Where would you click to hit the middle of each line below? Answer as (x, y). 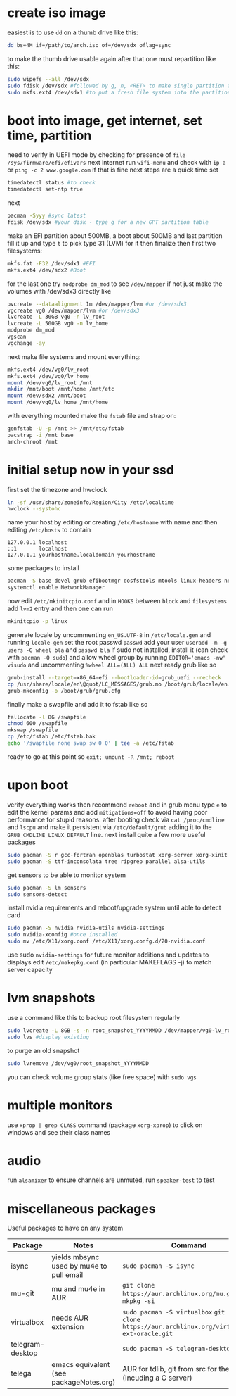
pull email (67, 1275)
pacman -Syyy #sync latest (47, 216)
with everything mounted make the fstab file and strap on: (92, 416)
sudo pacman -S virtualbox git (174, 1312)
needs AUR (70, 1318)
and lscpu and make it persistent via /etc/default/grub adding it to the (110, 827)
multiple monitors (60, 1105)
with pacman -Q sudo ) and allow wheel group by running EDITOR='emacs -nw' (117, 657)
